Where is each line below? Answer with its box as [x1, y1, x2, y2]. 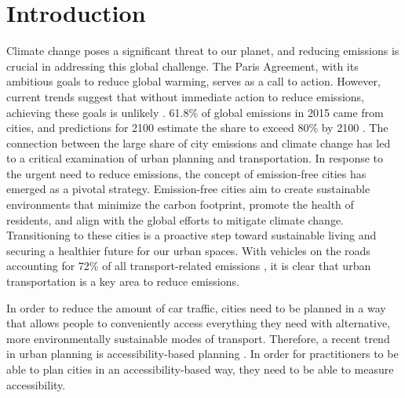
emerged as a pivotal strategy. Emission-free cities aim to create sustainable [6, 181, 370, 197]
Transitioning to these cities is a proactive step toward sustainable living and [6, 227, 377, 243]
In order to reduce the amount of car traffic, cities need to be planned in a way [6, 299, 386, 316]
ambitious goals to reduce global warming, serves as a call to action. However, [6, 73, 381, 89]
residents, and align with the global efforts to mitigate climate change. [6, 211, 345, 228]
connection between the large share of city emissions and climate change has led [6, 134, 391, 151]
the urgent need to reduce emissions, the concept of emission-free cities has [6, 165, 367, 181]
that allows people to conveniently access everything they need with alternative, [6, 315, 391, 331]
